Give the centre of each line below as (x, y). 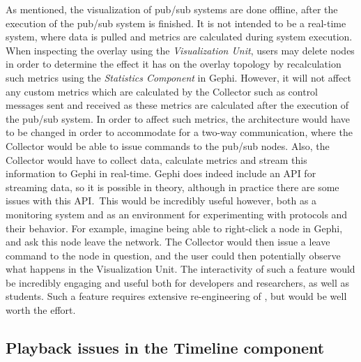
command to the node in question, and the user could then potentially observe (173, 255)
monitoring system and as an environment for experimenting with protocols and (177, 214)
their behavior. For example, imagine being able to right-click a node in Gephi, (174, 228)
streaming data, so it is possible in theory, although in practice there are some (172, 187)
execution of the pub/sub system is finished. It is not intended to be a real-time (176, 23)
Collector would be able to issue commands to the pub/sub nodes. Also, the (168, 145)
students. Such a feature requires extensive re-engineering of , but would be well (176, 296)
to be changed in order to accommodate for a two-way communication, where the (179, 132)
